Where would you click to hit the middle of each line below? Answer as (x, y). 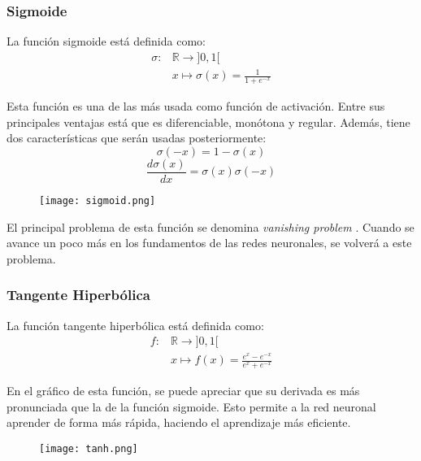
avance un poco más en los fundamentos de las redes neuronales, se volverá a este (209, 243)
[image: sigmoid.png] (98, 201)
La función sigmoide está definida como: (106, 41)
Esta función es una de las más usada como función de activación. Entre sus (196, 106)
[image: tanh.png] (89, 449)
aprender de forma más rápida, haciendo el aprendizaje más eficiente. (179, 422)
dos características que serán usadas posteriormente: (137, 138)
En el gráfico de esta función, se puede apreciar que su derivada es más (183, 391)
